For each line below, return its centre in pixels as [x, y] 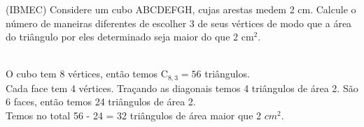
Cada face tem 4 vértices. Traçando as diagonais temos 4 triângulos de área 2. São [182, 88]
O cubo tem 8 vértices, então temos [82, 74]
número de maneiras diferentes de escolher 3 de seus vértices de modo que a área [179, 23]
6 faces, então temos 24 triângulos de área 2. [101, 102]
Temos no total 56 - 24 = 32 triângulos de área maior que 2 [134, 115]
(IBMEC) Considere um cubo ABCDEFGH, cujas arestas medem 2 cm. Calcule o [181, 9]
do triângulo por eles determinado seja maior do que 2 [122, 37]
